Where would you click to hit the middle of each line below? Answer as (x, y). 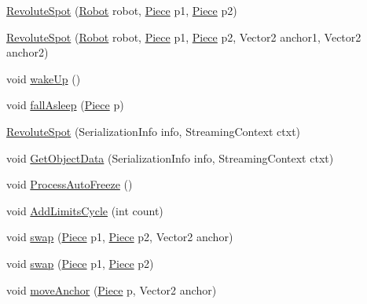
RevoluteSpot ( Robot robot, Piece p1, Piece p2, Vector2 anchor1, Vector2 (184, 37)
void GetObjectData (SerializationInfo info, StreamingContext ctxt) (170, 157)
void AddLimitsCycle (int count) (85, 210)
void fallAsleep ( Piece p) (65, 105)
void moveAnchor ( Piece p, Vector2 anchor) (112, 289)
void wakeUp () (44, 78)
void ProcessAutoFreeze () (70, 184)
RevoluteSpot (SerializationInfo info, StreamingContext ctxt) (154, 131)
